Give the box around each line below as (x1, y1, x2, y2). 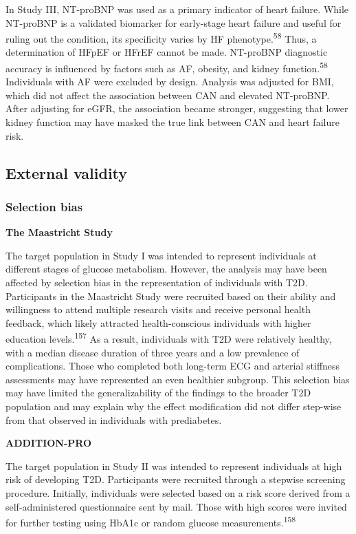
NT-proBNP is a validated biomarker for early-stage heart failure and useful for (5, 15, 342, 30)
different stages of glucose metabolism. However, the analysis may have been (5, 261, 327, 276)
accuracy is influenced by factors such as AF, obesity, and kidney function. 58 (5, 59, 328, 75)
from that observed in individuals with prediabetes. (5, 412, 222, 427)
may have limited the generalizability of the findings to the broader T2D (5, 385, 311, 400)
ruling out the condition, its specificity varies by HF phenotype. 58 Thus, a (5, 30, 317, 45)
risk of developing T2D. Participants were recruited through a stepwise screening (5, 472, 346, 487)
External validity (5, 162, 128, 183)
